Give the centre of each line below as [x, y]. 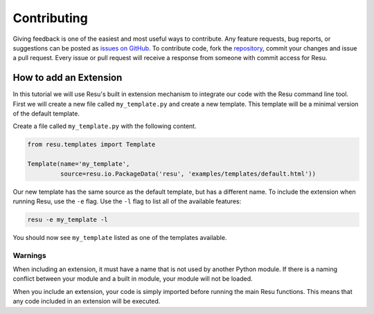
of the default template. [46, 113]
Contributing [50, 18]
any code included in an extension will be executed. [87, 302]
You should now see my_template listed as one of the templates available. [120, 237]
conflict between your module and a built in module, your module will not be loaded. [133, 279]
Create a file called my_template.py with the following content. [105, 126]
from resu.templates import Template [91, 145]
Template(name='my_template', [79, 164]
